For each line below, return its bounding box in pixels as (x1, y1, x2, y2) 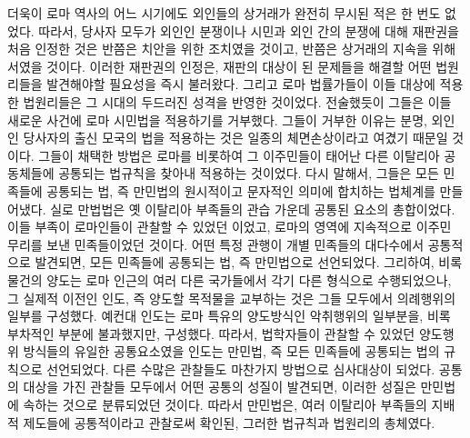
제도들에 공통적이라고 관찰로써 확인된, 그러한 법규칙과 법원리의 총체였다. (23, 413, 435, 432)
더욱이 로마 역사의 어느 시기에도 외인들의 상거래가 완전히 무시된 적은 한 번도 (7, 4, 441, 22)
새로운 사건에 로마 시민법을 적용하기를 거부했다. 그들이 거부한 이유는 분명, (7, 110, 427, 129)
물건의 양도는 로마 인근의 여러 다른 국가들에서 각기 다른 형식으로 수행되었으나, (7, 270, 452, 289)
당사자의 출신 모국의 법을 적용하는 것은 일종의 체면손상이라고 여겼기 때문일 (23, 128, 448, 147)
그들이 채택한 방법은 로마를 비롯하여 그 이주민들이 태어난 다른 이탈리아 (38, 145, 440, 164)
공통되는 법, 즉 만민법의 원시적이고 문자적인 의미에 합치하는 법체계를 (46, 181, 435, 200)
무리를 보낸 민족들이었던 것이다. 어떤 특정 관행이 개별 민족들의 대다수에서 (7, 234, 425, 254)
